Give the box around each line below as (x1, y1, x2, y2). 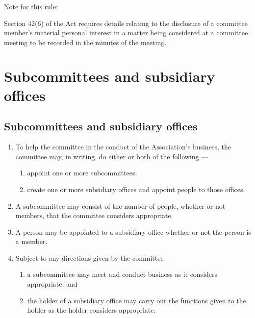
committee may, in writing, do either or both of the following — (15, 151, 208, 161)
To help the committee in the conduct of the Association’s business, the (15, 142, 231, 152)
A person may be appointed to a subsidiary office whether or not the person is (15, 226, 251, 237)
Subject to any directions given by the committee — (15, 252, 173, 263)
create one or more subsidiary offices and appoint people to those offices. (27, 184, 245, 194)
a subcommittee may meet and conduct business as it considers (27, 269, 218, 279)
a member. (15, 236, 48, 246)
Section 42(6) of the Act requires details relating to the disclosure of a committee (4, 18, 248, 28)
